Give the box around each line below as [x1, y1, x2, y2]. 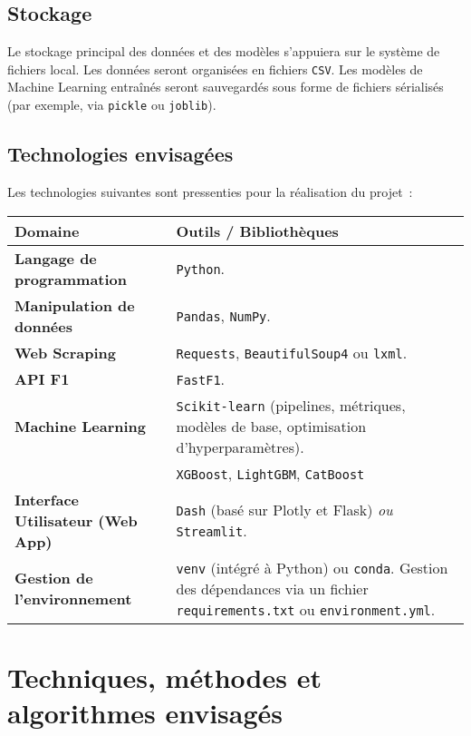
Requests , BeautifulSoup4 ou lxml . [176, 341, 408, 363]
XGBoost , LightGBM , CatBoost [176, 462, 365, 484]
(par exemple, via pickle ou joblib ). [7, 95, 216, 114]
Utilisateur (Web [14, 509, 138, 531]
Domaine [14, 220, 80, 241]
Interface [14, 488, 80, 510]
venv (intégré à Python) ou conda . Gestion [176, 556, 448, 578]
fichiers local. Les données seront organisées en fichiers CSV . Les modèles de [7, 59, 423, 78]
